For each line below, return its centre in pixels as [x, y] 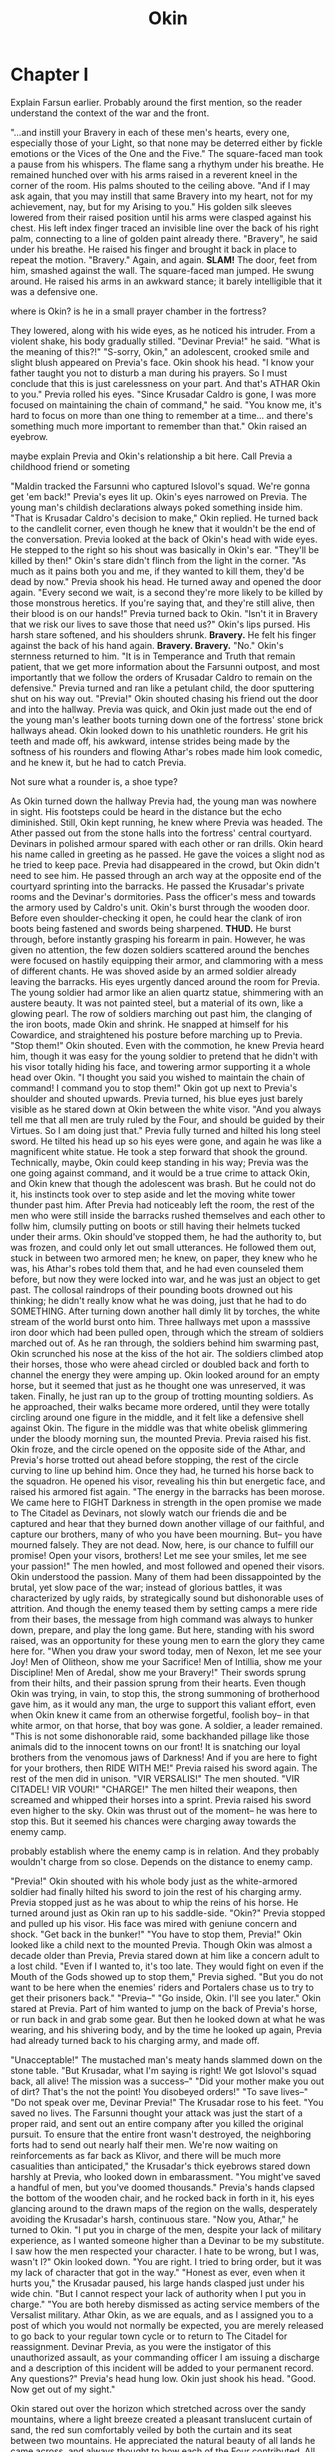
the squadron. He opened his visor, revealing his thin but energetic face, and [168, 1481]
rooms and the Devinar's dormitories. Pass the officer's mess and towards [163, 896]
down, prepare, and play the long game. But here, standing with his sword [162, 1629]
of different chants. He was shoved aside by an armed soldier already [153, 971]
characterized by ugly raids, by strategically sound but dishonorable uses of [167, 1598]
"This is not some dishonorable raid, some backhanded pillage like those [160, 1736]
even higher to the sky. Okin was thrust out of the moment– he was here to [164, 1810]
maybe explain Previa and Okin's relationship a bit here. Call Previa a [151, 456]
